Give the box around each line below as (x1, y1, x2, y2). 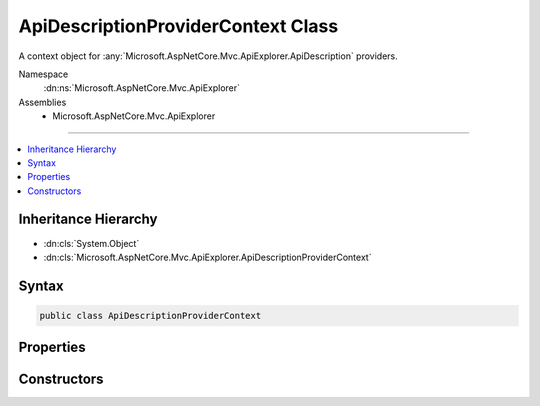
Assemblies (18, 96, 67, 108)
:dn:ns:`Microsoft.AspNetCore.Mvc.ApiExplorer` (43, 82, 240, 94)
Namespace (18, 68, 69, 80)
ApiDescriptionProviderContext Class (18, 15, 339, 37)
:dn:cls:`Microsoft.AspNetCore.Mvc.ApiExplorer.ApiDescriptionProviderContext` (43, 251, 372, 263)
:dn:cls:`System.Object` (43, 237, 140, 249)
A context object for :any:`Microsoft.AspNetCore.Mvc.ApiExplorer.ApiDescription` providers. (18, 50, 399, 62)
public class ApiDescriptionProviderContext (39, 310, 262, 321)
